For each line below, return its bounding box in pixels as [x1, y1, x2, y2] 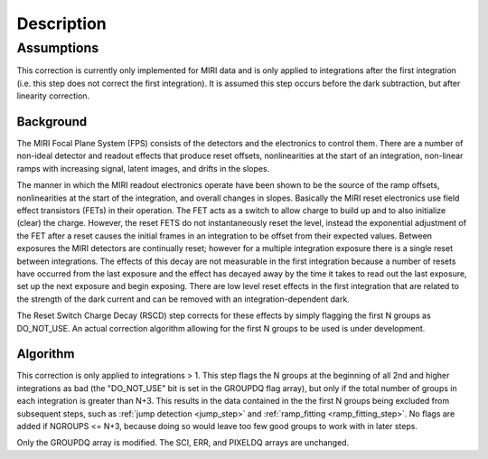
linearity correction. [16, 90, 90, 101]
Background [16, 114, 88, 129]
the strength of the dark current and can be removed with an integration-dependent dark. [16, 294, 350, 304]
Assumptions [16, 40, 99, 56]
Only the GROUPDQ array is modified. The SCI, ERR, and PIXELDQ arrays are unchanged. [16, 437, 350, 448]
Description [16, 14, 108, 33]
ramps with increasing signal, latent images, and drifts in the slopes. [16, 163, 270, 173]
